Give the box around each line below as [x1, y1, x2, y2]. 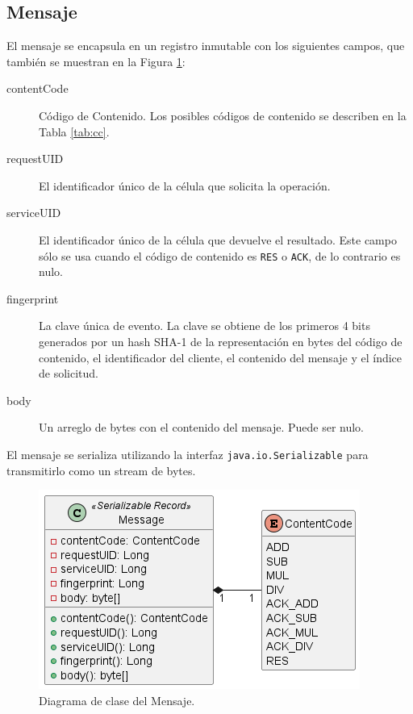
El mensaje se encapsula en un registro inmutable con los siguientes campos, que [6, 37, 405, 54]
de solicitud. [39, 365, 98, 382]
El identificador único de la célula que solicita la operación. [39, 177, 331, 194]
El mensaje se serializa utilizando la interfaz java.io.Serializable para [6, 445, 369, 462]
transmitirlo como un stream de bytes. [6, 461, 196, 478]
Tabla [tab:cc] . [39, 123, 110, 140]
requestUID [6, 150, 64, 167]
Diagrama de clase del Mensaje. [39, 691, 195, 708]
